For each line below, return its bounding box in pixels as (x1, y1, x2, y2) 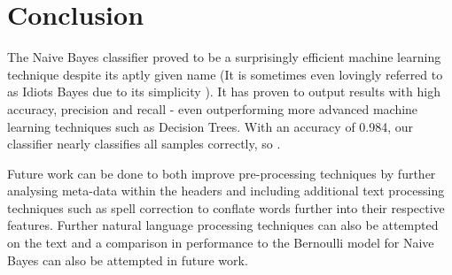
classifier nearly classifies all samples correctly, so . (7, 134, 281, 153)
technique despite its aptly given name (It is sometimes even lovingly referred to (7, 65, 443, 83)
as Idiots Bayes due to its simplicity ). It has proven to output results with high (7, 82, 440, 101)
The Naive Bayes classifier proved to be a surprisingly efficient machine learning (7, 48, 441, 66)
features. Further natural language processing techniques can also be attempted (7, 216, 439, 234)
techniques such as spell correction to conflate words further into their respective (7, 198, 445, 217)
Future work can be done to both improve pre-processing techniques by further (7, 164, 436, 182)
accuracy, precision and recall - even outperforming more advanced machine (7, 99, 418, 118)
